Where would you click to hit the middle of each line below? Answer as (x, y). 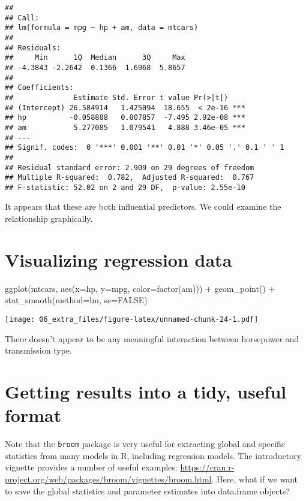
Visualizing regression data (118, 259)
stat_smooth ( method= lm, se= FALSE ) (76, 300)
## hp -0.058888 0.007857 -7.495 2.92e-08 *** (125, 118)
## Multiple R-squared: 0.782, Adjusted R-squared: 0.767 (130, 178)
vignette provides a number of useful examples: (91, 467)
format (33, 415)
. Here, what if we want (255, 479)
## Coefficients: (39, 88)
